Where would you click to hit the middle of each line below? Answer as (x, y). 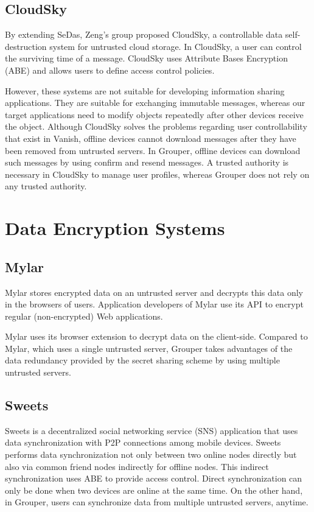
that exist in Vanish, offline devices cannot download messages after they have (151, 138)
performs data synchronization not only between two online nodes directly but (151, 454)
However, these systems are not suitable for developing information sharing (145, 90)
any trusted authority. (46, 186)
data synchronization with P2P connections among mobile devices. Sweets (143, 442)
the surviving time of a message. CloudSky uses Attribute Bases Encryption (146, 58)
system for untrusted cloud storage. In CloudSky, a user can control (176, 46)
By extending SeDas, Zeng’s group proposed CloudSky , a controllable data (144, 34)
